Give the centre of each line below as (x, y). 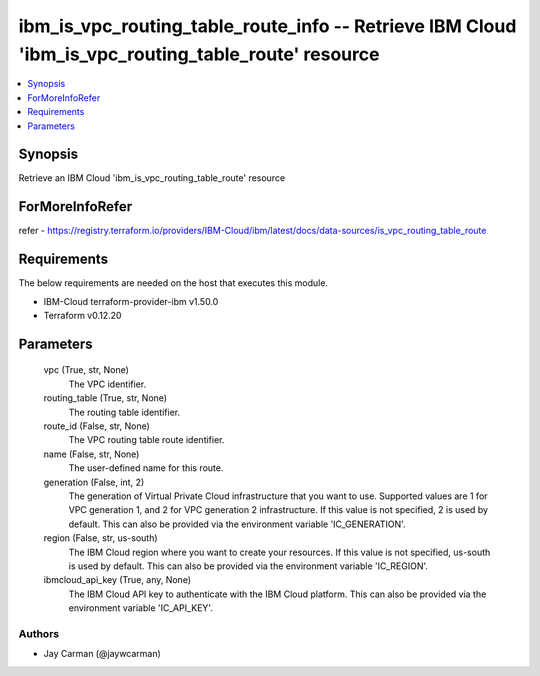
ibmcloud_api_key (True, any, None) (117, 580)
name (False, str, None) (91, 454)
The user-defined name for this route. (146, 468)
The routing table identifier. (124, 412)
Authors (39, 633)
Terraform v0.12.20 (82, 316)
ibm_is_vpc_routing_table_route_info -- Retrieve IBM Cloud (267, 26)
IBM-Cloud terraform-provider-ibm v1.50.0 (131, 301)
